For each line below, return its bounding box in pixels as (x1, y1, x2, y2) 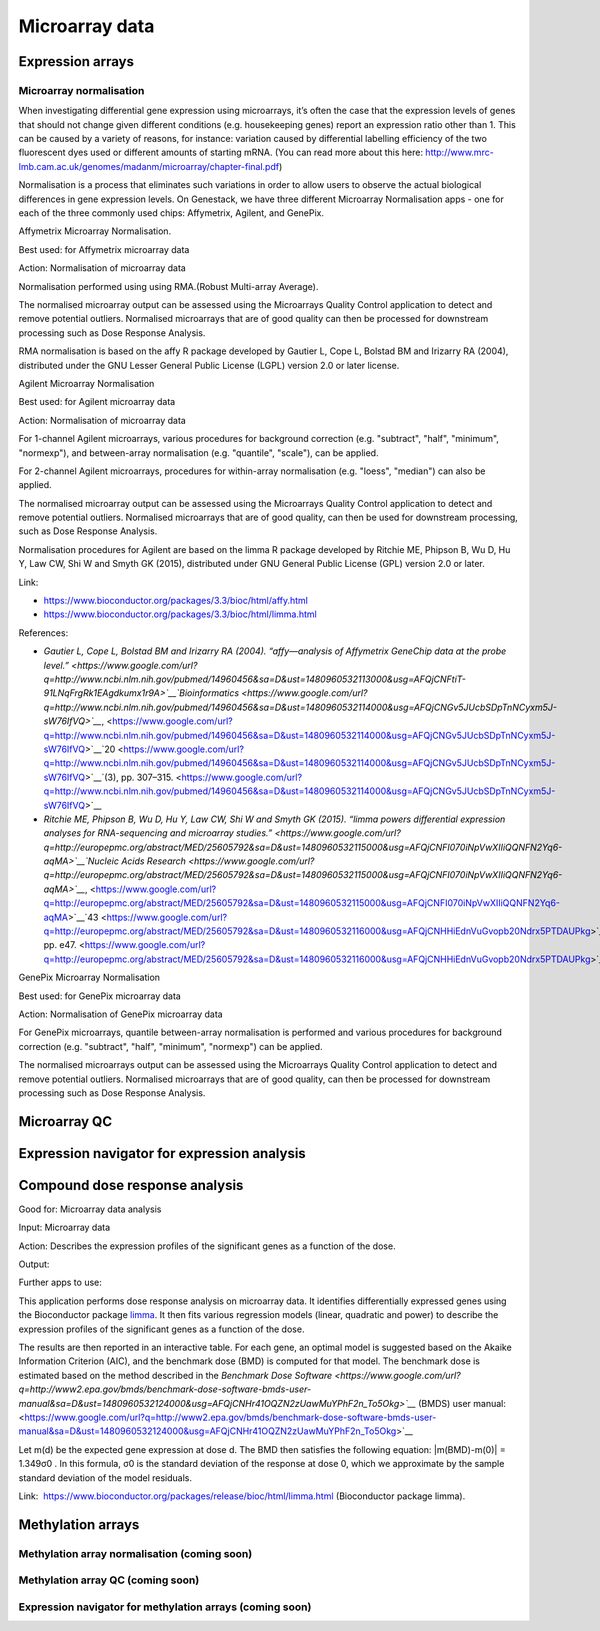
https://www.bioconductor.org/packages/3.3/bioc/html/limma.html (43, 608, 317, 620)
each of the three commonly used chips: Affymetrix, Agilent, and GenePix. (18, 207, 325, 219)
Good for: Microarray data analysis (18, 1203, 162, 1215)
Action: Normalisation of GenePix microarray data (18, 1008, 224, 1020)
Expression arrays (18, 53, 135, 70)
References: (18, 626, 69, 639)
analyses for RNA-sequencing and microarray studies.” (43, 827, 273, 839)
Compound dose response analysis (18, 1176, 244, 1194)
